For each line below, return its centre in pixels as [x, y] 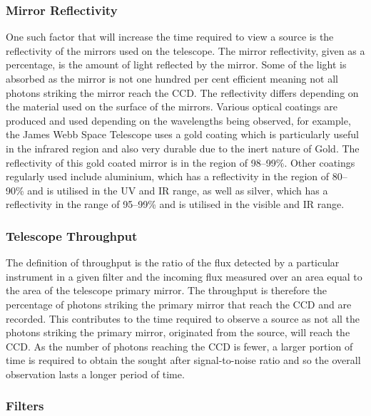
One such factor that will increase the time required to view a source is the [170, 37]
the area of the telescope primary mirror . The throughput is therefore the [167, 290]
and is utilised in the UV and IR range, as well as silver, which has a [178, 190]
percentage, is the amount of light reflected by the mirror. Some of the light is [176, 64]
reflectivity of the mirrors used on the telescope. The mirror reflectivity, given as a [185, 50]
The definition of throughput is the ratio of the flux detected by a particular [173, 262]
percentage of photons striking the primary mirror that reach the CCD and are [179, 304]
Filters [25, 406]
